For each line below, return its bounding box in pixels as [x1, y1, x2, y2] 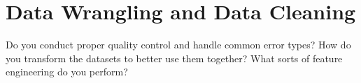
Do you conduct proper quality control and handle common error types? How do [6, 37, 351, 52]
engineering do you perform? [6, 64, 128, 79]
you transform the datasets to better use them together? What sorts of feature [6, 50, 343, 65]
